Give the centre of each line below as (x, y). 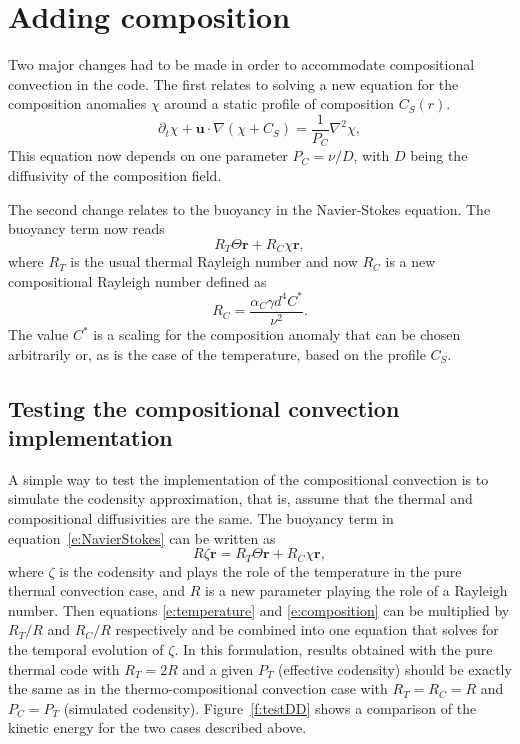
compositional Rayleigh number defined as (137, 280)
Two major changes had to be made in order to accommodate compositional (241, 64)
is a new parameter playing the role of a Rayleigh (356, 590)
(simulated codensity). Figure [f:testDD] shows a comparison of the (270, 707)
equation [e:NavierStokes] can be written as (142, 537)
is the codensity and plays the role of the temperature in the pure (260, 570)
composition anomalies (77, 103)
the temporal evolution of (86, 648)
